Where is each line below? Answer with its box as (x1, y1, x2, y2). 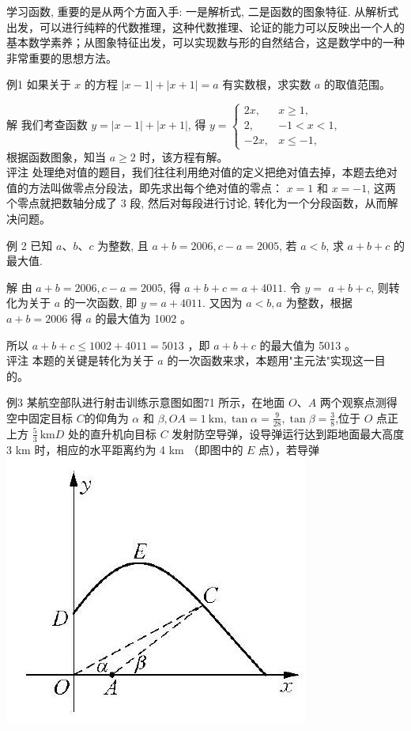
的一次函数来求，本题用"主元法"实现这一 (167, 352, 375, 369)
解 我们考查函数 (6, 116, 88, 133)
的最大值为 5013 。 (259, 336, 356, 353)
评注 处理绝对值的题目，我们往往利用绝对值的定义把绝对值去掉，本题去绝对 (6, 164, 398, 180)
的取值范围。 (324, 76, 391, 93)
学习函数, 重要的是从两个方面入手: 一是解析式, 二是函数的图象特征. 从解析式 (6, 3, 399, 19)
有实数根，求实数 (222, 76, 311, 93)
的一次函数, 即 (63, 294, 138, 311)
